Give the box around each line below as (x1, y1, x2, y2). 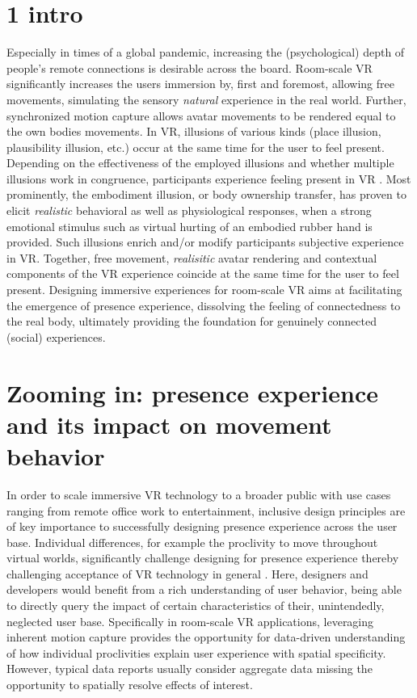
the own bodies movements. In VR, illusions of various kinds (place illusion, (6, 123, 381, 140)
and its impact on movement (6, 407, 332, 440)
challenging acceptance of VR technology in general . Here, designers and (6, 565, 369, 582)
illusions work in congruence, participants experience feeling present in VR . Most (6, 170, 411, 187)
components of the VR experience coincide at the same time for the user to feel (6, 265, 399, 282)
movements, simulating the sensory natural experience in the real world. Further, (6, 90, 406, 107)
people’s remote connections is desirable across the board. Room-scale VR (6, 59, 373, 76)
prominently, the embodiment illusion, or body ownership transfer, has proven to (6, 186, 406, 203)
